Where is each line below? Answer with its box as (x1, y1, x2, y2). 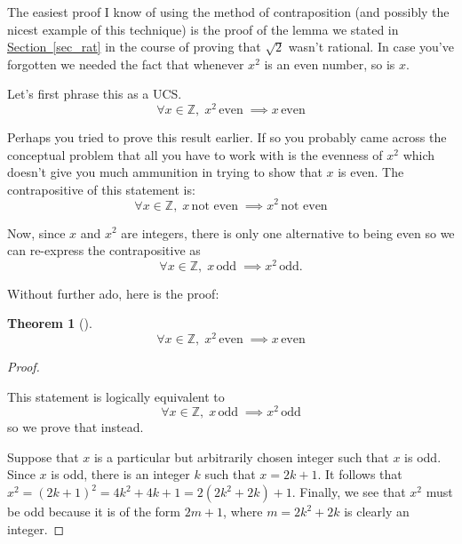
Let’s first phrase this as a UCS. (7, 84, 182, 103)
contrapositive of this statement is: (7, 180, 195, 198)
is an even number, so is (264, 54, 395, 73)
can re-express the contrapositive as (7, 241, 201, 260)
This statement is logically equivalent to (7, 387, 225, 405)
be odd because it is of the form (7, 502, 181, 521)
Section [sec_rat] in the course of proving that (7, 37, 261, 56)
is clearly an (344, 502, 410, 521)
